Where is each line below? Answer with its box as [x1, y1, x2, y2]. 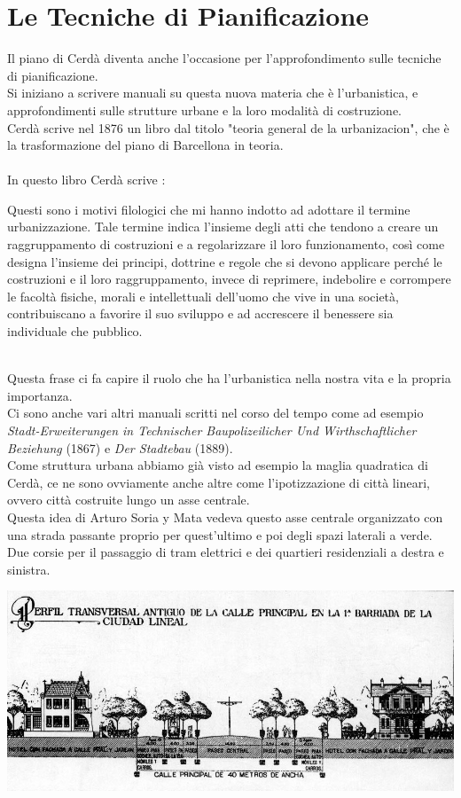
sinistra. [7, 559, 51, 578]
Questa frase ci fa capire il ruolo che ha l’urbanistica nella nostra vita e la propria [7, 369, 451, 387]
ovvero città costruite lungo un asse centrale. [7, 490, 250, 509]
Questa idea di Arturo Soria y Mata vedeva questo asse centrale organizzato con [7, 507, 443, 526]
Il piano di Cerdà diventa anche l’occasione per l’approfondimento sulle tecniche [7, 49, 441, 67]
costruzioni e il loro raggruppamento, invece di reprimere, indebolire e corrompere [7, 270, 451, 288]
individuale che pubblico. [7, 322, 143, 340]
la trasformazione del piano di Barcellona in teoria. [7, 136, 284, 154]
